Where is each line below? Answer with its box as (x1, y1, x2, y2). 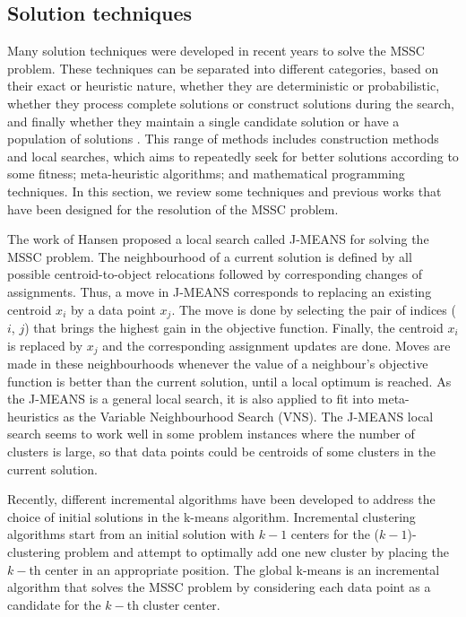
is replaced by (7, 335, 83, 354)
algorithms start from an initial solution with (7, 525, 255, 543)
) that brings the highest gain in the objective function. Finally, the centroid (24, 317, 444, 336)
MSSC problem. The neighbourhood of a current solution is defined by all (7, 247, 412, 265)
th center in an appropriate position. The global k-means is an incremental (29, 560, 440, 578)
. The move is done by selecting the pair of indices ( (171, 300, 456, 318)
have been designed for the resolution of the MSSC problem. (7, 199, 339, 218)
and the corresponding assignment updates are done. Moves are (102, 335, 451, 354)
